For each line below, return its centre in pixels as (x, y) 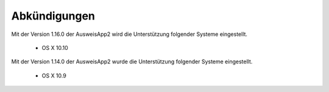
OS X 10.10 (55, 48)
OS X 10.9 (54, 76)
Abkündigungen (53, 16)
